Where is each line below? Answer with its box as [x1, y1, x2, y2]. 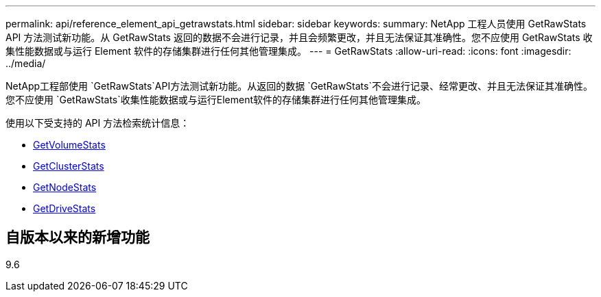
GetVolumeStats [33, 139, 106, 151]
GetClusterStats [33, 160, 104, 172]
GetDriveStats [33, 203, 96, 214]
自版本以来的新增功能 [5, 229, 150, 246]
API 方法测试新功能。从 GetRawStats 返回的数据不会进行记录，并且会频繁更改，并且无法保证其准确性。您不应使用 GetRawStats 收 [5, 31, 593, 43]
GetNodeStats [33, 181, 97, 193]
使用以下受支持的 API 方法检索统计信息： [5, 117, 190, 129]
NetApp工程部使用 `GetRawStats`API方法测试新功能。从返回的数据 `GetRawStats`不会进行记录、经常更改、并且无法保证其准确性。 [5, 80, 593, 92]
